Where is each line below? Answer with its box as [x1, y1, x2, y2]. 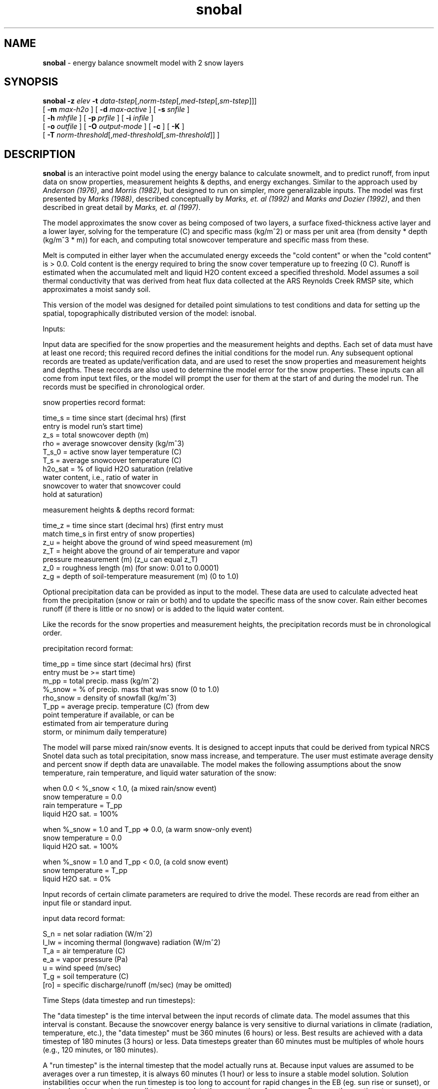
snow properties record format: [42, 398, 145, 407]
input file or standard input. [42, 898, 132, 907]
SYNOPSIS [4, 75, 58, 88]
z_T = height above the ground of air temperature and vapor [42, 546, 240, 555]
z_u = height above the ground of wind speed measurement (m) [42, 538, 253, 547]
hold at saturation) [42, 490, 103, 499]
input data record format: [42, 914, 125, 923]
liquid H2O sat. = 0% [42, 874, 111, 883]
